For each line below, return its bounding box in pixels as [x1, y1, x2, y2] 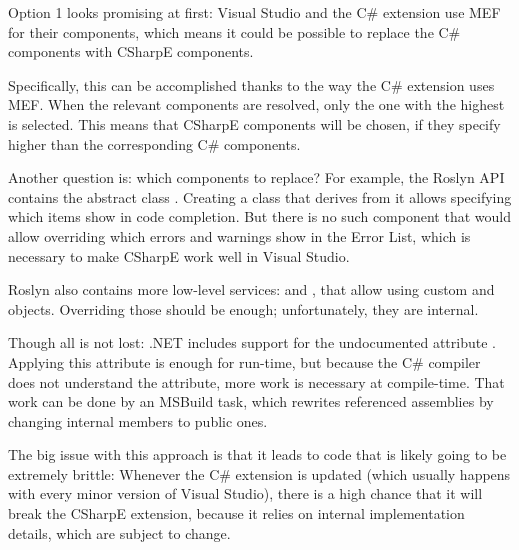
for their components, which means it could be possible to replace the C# [8, 21, 461, 42]
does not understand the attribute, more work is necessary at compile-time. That [8, 371, 505, 392]
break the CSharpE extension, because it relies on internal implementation [8, 503, 465, 524]
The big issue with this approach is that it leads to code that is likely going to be [8, 444, 507, 465]
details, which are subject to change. [8, 522, 231, 543]
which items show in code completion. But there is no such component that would [8, 206, 511, 227]
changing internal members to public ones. [8, 410, 268, 431]
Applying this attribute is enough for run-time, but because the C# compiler [8, 351, 481, 372]
